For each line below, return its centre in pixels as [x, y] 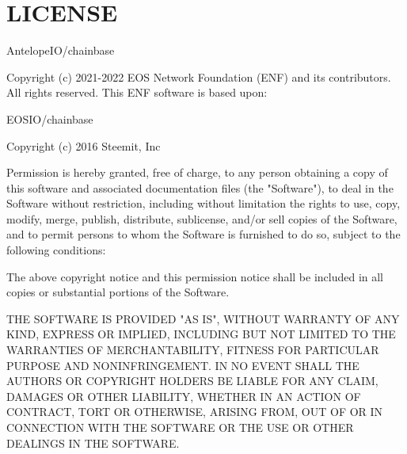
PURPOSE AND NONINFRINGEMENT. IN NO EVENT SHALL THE [183, 365]
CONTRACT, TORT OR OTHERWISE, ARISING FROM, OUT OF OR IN [195, 412]
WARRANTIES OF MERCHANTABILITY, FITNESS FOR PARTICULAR [193, 350]
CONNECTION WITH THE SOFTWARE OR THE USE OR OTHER [180, 427]
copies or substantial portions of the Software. [118, 292]
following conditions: [56, 250]
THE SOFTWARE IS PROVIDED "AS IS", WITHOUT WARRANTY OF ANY [203, 318]
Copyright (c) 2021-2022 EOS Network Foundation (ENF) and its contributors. [199, 76]
